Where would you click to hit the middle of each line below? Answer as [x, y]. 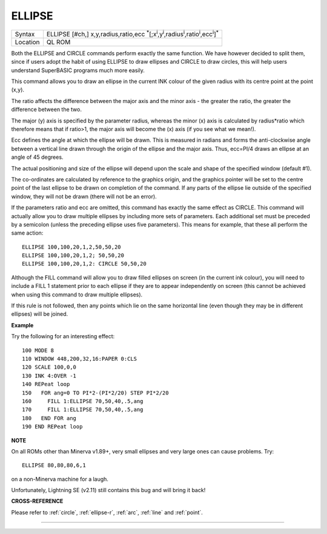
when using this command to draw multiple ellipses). [77, 295]
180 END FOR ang [49, 418]
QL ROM [58, 42]
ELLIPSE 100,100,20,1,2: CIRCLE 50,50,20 [84, 264]
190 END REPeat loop [52, 427]
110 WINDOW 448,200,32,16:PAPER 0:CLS [80, 359]
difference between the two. [46, 110]
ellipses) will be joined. [40, 314]
